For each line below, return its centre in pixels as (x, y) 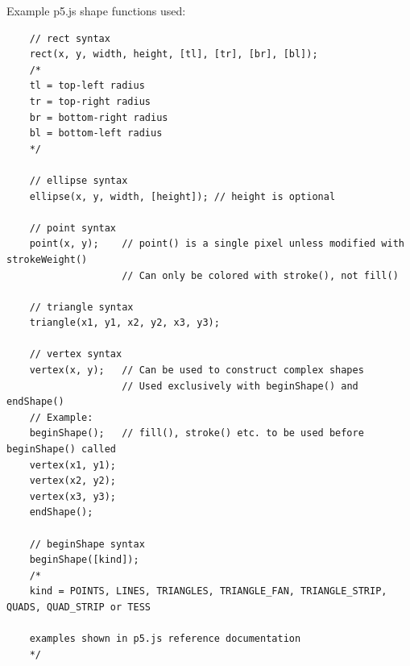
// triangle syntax (81, 307)
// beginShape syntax (87, 544)
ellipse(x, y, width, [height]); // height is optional (182, 196)
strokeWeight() (47, 259)
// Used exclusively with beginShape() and (240, 386)
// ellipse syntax (79, 180)
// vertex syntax (76, 354)
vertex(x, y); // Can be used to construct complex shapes (197, 370)
